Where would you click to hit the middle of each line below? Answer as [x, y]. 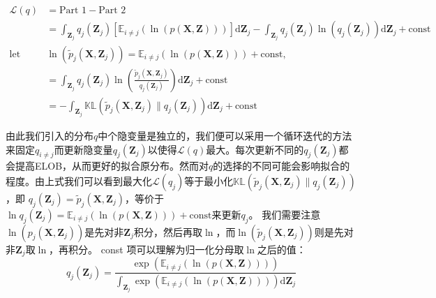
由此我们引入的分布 [50, 136]
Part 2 [112, 11]
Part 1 [73, 11]
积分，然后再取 [168, 231]
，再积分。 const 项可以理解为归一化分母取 [146, 249]
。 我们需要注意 [285, 214]
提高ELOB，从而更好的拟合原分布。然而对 [112, 166]
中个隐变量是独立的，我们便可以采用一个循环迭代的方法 [225, 136]
